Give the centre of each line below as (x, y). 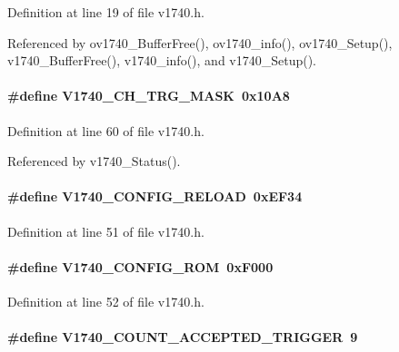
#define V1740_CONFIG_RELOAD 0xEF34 (155, 196)
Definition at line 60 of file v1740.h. (106, 130)
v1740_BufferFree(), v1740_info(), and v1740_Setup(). (162, 60)
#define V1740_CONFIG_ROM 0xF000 (140, 266)
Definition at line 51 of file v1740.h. (106, 231)
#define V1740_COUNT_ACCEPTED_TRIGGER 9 (183, 337)
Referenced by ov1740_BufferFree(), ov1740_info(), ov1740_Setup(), (200, 42)
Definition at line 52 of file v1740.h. (106, 301)
